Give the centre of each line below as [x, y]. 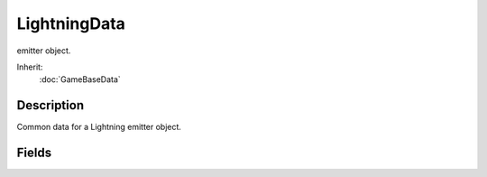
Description [51, 105]
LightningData [71, 23]
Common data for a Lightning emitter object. [99, 127]
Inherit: [30, 67]
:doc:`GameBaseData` [80, 79]
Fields [34, 153]
